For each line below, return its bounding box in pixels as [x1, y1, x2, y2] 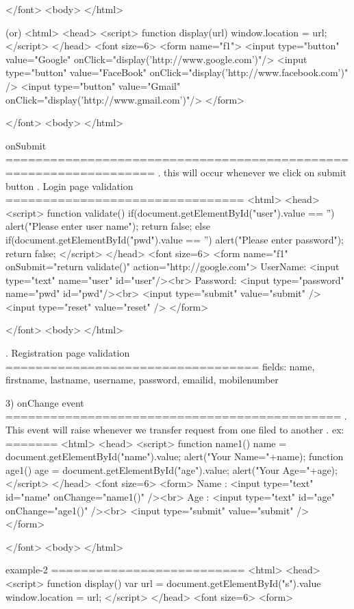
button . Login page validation [5, 178, 134, 193]
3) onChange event [5, 395, 84, 409]
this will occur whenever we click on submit [164, 165, 347, 179]
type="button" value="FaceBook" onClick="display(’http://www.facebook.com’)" [5, 65, 349, 80]
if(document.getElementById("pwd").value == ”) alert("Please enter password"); [5, 232, 344, 246]
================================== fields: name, [5, 359, 315, 373]
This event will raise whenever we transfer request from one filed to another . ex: [5, 422, 344, 437]
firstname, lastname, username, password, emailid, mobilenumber [5, 372, 279, 387]
